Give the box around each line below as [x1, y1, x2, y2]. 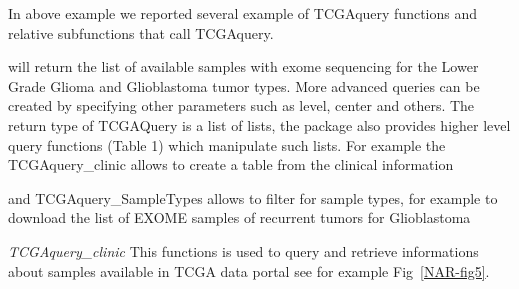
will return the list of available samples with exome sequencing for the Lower [8, 56, 479, 77]
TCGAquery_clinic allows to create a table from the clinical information [8, 154, 454, 175]
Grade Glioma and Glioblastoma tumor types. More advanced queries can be [8, 75, 480, 96]
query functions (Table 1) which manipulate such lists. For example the [8, 134, 446, 155]
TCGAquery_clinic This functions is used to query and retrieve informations [8, 240, 479, 261]
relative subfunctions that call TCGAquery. [8, 22, 274, 43]
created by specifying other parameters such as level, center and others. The [8, 95, 475, 116]
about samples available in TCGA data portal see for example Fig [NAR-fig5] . [8, 260, 490, 281]
